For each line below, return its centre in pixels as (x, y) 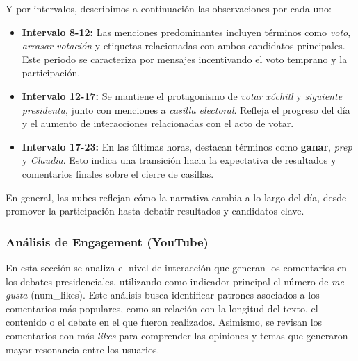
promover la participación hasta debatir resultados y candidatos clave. (155, 211)
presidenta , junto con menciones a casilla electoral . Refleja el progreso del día (186, 109)
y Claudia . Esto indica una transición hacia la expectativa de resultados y (179, 160)
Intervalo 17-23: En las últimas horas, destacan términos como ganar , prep (187, 146)
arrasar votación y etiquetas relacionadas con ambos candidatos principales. (184, 45)
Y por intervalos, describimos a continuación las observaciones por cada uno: (169, 8)
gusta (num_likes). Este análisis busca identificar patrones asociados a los (163, 295)
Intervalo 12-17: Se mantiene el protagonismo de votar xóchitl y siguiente (182, 95)
